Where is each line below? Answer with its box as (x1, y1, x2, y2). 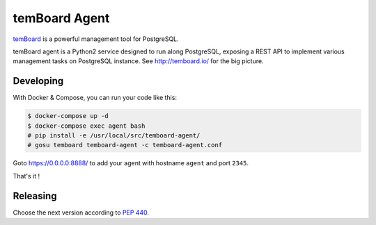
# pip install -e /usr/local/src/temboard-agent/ (27, 132, 201, 139)
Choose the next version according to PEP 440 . (13, 208, 150, 217)
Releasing (13, 190, 57, 201)
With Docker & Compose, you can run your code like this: (13, 94, 178, 102)
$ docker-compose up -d (27, 112, 109, 120)
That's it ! (13, 172, 40, 180)
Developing (13, 75, 64, 87)
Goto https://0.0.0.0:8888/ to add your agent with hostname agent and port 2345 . (13, 159, 249, 167)
